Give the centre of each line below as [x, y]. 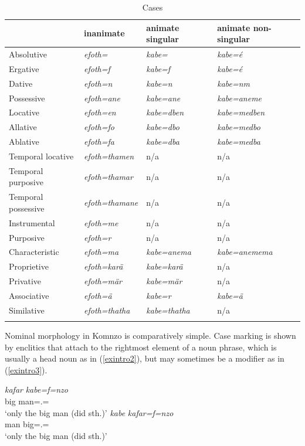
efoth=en [100, 112]
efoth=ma [101, 252]
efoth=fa [99, 142]
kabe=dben [165, 112]
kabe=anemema [245, 252]
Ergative [24, 68]
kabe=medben [241, 112]
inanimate [104, 33]
